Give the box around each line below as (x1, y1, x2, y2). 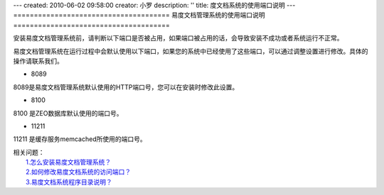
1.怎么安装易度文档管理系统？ (26, 158, 112, 167)
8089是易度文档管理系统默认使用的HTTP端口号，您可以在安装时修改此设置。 (13, 82, 239, 91)
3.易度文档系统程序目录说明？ (26, 177, 113, 186)
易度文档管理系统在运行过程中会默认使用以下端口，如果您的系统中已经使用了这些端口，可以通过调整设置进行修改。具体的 (13, 47, 368, 55)
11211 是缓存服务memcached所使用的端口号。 (13, 135, 146, 143)
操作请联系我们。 (13, 57, 63, 65)
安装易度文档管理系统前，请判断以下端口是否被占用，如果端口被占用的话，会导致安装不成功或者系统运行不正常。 (13, 34, 343, 43)
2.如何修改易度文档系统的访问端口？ (26, 167, 132, 177)
